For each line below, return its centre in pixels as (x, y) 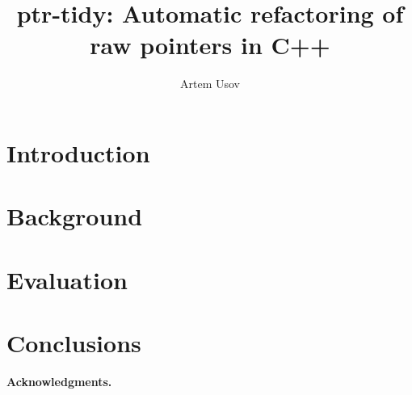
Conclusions (74, 343)
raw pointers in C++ (210, 45)
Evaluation (67, 279)
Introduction (78, 152)
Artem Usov (210, 84)
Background (75, 216)
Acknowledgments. (59, 381)
